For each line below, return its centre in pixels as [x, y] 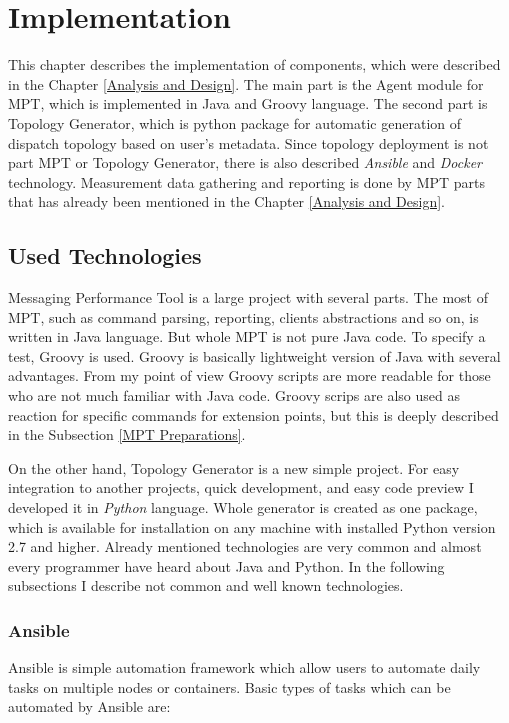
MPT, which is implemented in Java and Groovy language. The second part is [248, 103]
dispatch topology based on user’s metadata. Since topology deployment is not [248, 142]
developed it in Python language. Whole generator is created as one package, [243, 507]
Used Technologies [105, 255]
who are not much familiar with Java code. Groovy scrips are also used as [234, 395]
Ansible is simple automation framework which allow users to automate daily [244, 667]
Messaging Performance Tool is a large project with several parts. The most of [248, 297]
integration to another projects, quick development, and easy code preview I [241, 487]
